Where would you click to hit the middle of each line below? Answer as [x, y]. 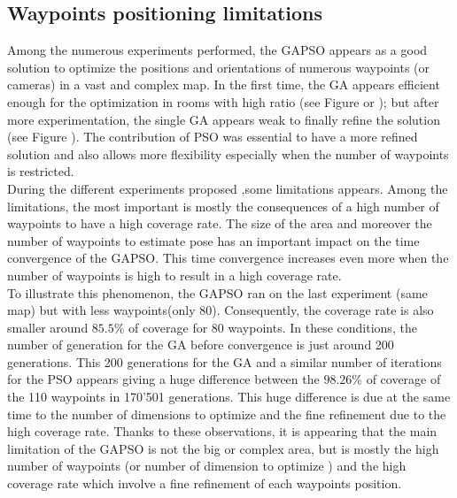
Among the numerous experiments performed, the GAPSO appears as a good [217, 50]
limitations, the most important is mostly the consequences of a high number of [223, 206]
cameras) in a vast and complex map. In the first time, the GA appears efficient [224, 84]
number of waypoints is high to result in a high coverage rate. [174, 275]
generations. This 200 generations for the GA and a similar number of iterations [225, 361]
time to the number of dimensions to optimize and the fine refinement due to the [227, 414]
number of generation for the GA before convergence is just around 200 [201, 345]
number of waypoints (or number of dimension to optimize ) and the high [207, 466]
